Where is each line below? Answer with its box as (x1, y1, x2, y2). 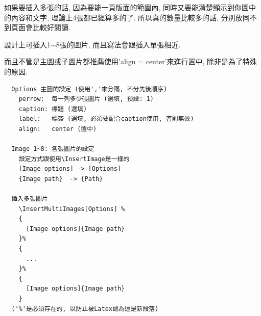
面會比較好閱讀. (18, 22, 70, 33)
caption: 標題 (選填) (18, 105, 87, 113)
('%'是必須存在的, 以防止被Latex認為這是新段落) (11, 305, 159, 312)
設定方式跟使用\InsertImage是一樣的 (18, 155, 130, 163)
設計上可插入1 (4, 39, 51, 49)
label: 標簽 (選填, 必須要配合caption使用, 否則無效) (18, 115, 194, 123)
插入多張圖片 (11, 195, 48, 203)
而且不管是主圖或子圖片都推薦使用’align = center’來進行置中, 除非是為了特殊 (4, 56, 257, 67)
